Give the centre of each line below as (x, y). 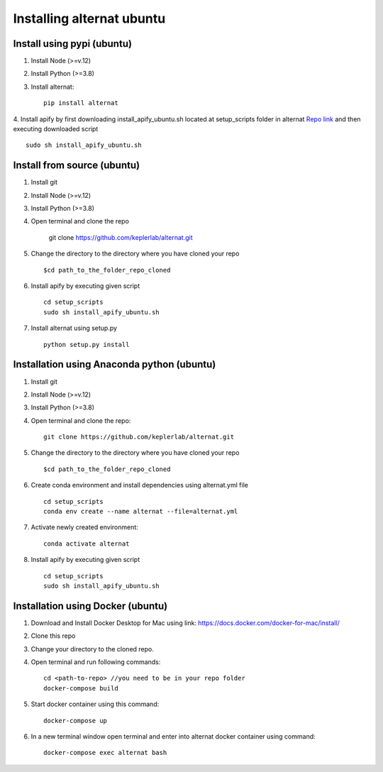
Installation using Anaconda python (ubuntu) (115, 364)
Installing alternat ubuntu (89, 18)
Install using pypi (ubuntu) (73, 44)
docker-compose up (76, 721)
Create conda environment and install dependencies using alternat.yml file (139, 485)
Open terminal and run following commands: (96, 662)
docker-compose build (81, 688)
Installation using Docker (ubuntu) (90, 606)
